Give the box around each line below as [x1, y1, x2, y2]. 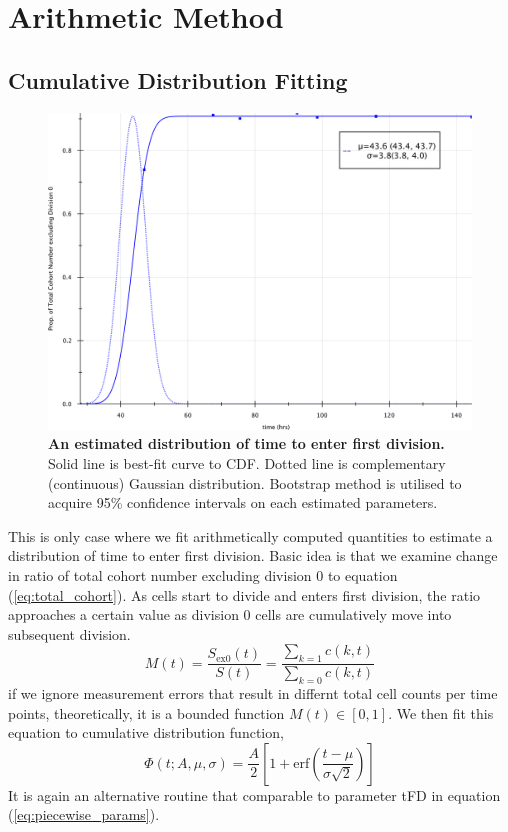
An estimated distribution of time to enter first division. [48, 433, 445, 454]
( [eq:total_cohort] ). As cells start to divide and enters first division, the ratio [8, 584, 481, 605]
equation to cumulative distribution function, [8, 722, 284, 743]
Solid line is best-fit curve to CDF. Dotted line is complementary [48, 452, 446, 473]
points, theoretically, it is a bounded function [8, 702, 285, 723]
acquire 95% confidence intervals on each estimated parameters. [48, 492, 438, 513]
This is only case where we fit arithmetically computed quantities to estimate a [8, 525, 493, 546]
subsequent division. [8, 623, 131, 644]
